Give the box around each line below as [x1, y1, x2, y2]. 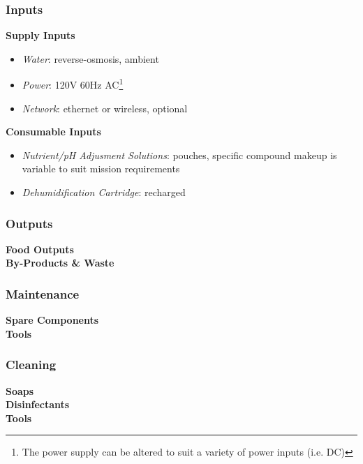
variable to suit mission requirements [22, 161, 180, 176]
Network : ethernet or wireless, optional [22, 100, 188, 115]
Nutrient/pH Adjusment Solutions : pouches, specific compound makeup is [22, 147, 337, 162]
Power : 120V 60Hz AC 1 [22, 75, 124, 92]
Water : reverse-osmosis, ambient [22, 51, 159, 66]
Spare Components [6, 313, 99, 327]
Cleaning [6, 356, 57, 373]
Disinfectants [6, 397, 70, 412]
